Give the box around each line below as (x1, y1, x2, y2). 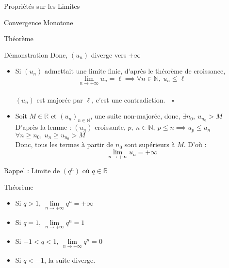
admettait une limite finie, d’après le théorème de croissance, (44, 66, 226, 76)
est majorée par (36, 94, 83, 104)
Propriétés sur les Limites (4, 1, 80, 11)
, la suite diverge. (44, 255, 96, 265)
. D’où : (183, 139, 207, 149)
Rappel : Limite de (4, 165, 60, 176)
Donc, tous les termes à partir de (15, 139, 114, 149)
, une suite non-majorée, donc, (90, 111, 180, 121)
